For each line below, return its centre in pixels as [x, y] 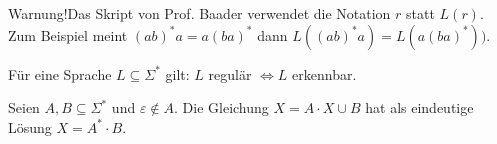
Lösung [30, 126]
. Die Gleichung [221, 107]
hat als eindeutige [419, 107]
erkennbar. [324, 73]
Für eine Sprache [60, 73]
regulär [230, 73]
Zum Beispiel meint [68, 34]
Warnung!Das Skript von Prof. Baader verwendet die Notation [199, 13]
